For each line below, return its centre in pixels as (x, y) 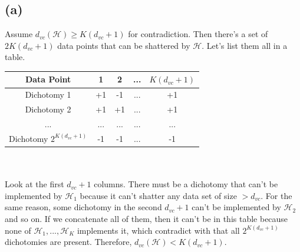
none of (18, 230)
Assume (19, 34)
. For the (276, 195)
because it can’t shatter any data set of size (158, 195)
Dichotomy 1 (48, 94)
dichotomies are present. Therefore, (68, 242)
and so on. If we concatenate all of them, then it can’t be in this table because (146, 218)
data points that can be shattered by (124, 45)
